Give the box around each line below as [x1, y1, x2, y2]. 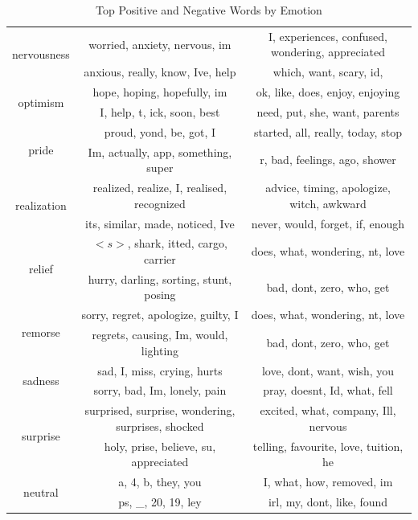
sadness [23, 371, 59, 388]
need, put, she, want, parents [256, 103, 400, 120]
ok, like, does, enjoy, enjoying [256, 84, 400, 100]
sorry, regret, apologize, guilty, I [81, 306, 239, 323]
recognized [134, 194, 186, 211]
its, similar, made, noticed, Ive [85, 215, 235, 231]
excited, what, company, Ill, [260, 402, 396, 419]
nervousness [12, 46, 70, 63]
